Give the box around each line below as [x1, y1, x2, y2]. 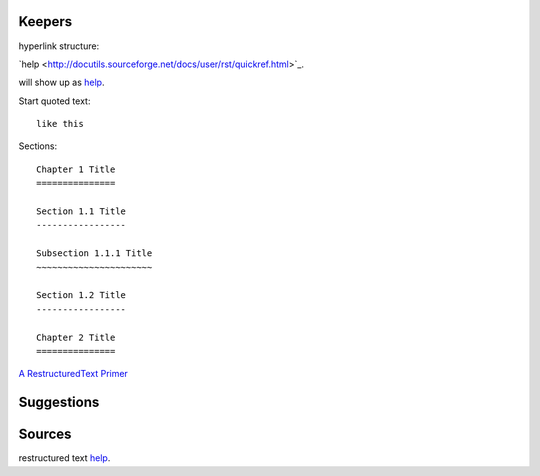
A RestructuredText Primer [18, 368, 129, 380]
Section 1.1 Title [36, 206, 127, 217]
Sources [18, 426, 72, 443]
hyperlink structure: [18, 40, 100, 52]
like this [36, 118, 84, 130]
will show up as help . [18, 76, 105, 89]
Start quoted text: [18, 95, 91, 107]
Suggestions [18, 394, 100, 411]
